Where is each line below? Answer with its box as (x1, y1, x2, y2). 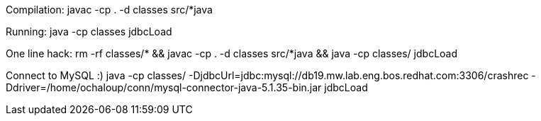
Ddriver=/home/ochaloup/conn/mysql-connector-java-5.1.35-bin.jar (6, 81, 322, 93)
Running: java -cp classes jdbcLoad (6, 25, 172, 38)
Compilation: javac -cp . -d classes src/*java (6, 4, 213, 16)
